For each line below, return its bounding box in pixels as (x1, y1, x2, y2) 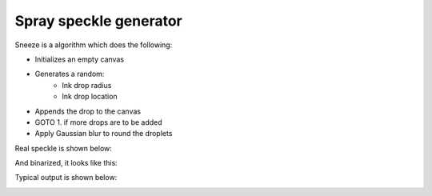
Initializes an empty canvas (34, 54, 124, 64)
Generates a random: (34, 69, 105, 79)
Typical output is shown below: (14, 173, 118, 182)
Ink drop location (62, 92, 118, 102)
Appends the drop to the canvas (34, 106, 142, 116)
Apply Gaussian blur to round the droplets (34, 129, 173, 138)
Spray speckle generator (14, 12, 183, 30)
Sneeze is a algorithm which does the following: (14, 40, 173, 50)
